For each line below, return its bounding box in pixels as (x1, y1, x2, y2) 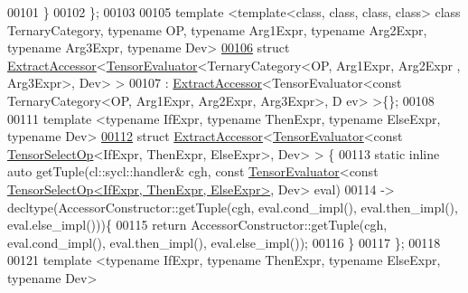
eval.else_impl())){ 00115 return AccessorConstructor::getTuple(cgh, (7, 215, 388, 234)
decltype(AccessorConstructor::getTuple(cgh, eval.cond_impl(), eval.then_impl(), (7, 197, 458, 216)
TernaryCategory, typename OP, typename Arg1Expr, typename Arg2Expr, (7, 20, 427, 39)
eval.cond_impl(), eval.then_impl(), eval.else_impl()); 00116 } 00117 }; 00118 (7, 232, 441, 251)
